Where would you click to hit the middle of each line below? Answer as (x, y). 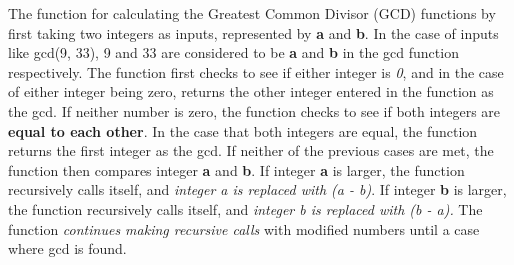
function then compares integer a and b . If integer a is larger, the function (236, 169)
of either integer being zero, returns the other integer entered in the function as (251, 91)
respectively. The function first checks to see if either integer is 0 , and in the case (256, 71)
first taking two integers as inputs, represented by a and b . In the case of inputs (253, 32)
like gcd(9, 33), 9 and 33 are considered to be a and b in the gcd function (233, 52)
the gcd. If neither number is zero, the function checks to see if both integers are (254, 110)
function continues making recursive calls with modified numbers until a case (244, 228)
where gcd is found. (67, 248)
